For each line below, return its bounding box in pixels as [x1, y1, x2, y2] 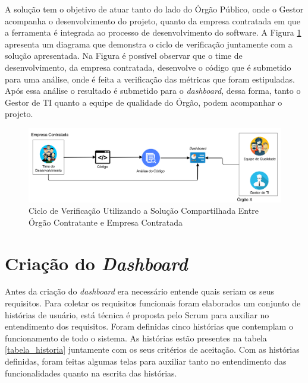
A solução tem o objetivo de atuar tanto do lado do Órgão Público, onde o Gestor [5, 3, 304, 15]
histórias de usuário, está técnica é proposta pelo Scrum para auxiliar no [5, 308, 269, 321]
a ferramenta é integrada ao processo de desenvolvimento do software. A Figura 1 [5, 26, 301, 39]
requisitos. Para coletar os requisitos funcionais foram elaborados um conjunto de [5, 297, 301, 309]
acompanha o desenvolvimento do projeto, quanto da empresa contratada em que [5, 14, 300, 27]
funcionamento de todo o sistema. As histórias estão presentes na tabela [5, 331, 267, 344]
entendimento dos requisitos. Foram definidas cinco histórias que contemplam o [5, 320, 293, 333]
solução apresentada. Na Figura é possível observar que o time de [5, 49, 243, 62]
